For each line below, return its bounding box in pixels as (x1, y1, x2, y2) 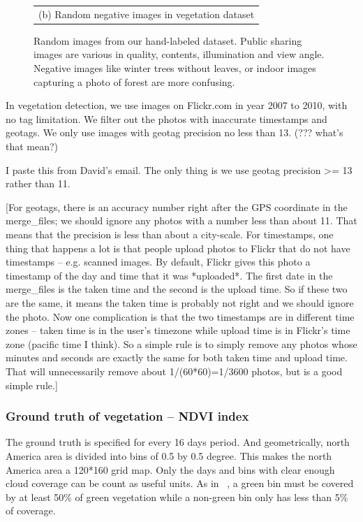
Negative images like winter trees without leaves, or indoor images (34, 61, 316, 75)
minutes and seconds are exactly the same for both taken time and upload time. (6, 350, 348, 365)
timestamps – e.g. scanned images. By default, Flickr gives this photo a (6, 254, 311, 269)
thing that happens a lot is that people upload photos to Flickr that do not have (6, 240, 350, 255)
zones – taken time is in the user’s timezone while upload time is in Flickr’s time (6, 323, 350, 338)
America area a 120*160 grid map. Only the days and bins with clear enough (6, 462, 335, 477)
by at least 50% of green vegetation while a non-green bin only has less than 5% (6, 489, 348, 504)
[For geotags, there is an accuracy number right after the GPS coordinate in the (6, 199, 348, 214)
